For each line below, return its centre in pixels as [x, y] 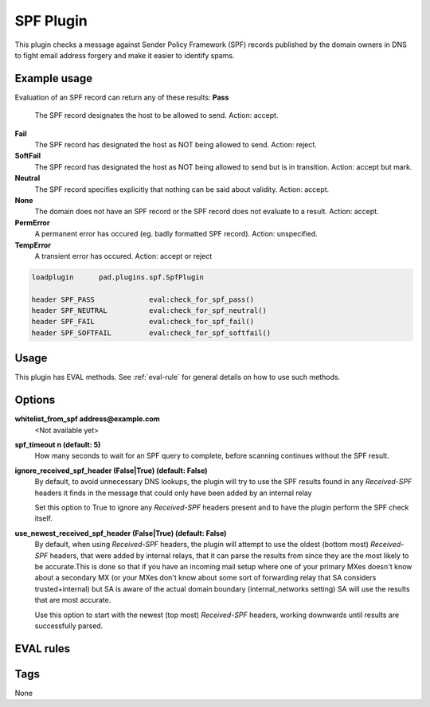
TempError [33, 245]
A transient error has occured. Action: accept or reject [123, 256]
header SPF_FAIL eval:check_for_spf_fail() [143, 322]
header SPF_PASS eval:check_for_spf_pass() [143, 299]
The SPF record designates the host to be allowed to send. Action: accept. [156, 115]
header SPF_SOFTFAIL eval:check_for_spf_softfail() [151, 333]
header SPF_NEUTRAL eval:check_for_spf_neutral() [149, 311]
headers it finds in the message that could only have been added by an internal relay [173, 493]
